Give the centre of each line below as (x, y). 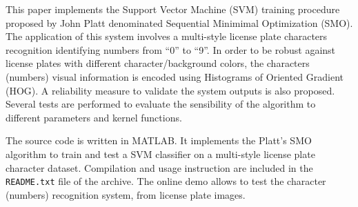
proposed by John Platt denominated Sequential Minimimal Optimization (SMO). (179, 22)
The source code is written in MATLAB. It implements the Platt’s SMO (159, 140)
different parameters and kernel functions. (94, 117)
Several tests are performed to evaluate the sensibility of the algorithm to (161, 104)
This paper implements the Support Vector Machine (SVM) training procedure (173, 9)
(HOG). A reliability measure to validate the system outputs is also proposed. (170, 90)
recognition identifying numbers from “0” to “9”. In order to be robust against (171, 49)
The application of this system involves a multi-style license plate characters (167, 36)
